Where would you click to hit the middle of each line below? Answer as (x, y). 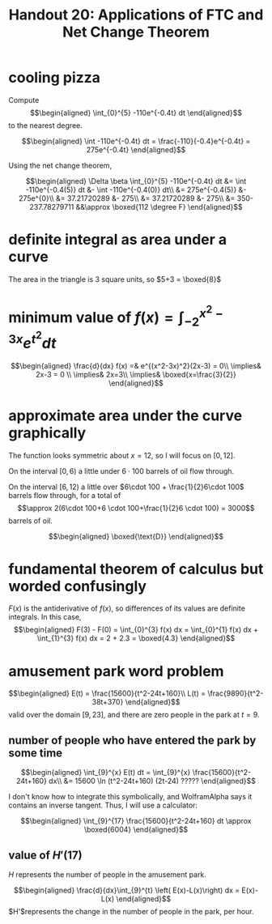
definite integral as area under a (118, 240)
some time (36, 753)
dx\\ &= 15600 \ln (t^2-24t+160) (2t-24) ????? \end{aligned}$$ (152, 781)
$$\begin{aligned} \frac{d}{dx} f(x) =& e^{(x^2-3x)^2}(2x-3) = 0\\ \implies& (136, 365)
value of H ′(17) (45, 855)
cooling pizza (55, 78)
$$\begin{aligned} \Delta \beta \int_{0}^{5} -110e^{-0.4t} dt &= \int (136, 181)
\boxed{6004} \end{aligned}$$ (136, 830)
